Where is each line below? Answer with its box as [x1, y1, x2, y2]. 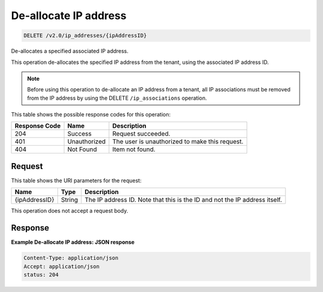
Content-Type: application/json [23, 254, 119, 262]
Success [67, 130, 92, 138]
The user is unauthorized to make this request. [112, 137, 243, 146]
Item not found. [112, 145, 156, 153]
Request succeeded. [112, 130, 170, 138]
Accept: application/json [23, 263, 100, 270]
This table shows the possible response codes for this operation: [11, 111, 171, 118]
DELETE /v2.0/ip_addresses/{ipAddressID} [23, 32, 147, 39]
